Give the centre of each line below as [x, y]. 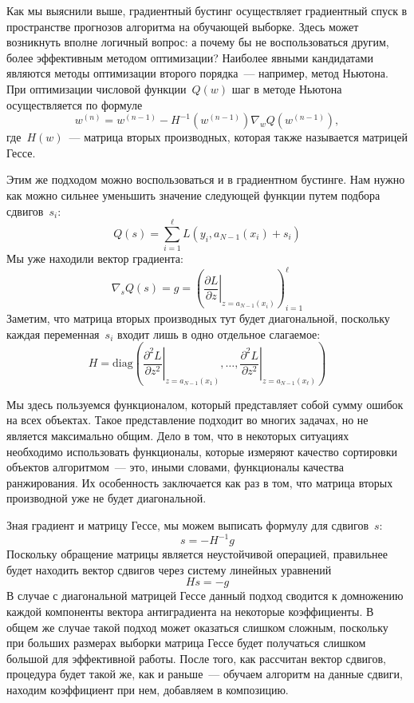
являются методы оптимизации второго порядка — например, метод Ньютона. [197, 73]
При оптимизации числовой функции [97, 88]
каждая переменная [53, 334]
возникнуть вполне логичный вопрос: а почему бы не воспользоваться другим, [198, 42]
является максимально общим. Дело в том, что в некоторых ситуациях [178, 436]
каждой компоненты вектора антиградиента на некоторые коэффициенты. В [190, 611]
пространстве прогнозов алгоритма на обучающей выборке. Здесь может [183, 26]
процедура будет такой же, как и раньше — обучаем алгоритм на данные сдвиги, [205, 674]
